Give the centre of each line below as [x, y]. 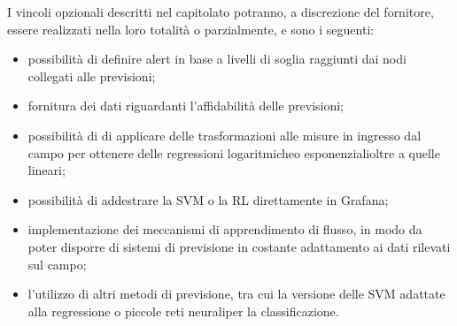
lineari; [46, 170]
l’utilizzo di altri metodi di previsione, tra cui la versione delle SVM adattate [236, 294]
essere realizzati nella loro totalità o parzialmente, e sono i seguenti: [191, 29]
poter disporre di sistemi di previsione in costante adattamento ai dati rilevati [239, 246]
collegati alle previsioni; [92, 76]
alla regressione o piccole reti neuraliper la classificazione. [183, 311]
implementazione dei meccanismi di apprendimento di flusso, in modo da [225, 229]
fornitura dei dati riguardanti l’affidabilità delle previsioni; [186, 106]
